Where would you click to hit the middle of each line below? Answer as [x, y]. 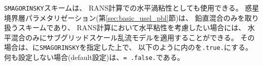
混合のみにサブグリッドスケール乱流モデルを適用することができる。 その [133, 37]
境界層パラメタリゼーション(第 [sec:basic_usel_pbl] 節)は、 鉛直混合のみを [124, 17]
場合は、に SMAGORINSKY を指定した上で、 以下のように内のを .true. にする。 [128, 47]
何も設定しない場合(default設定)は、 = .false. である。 [94, 57]
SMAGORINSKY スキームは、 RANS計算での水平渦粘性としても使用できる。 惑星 [132, 8]
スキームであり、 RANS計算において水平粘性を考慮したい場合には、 [132, 27]
